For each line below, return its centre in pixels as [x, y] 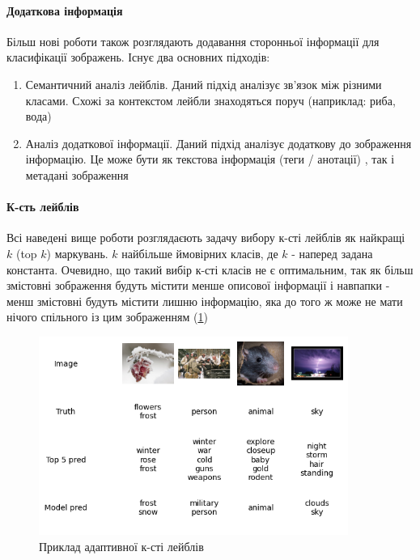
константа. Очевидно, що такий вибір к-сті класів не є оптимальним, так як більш [210, 269]
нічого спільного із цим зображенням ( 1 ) [107, 317]
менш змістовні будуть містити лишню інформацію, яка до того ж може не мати [205, 301]
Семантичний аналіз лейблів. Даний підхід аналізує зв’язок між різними [204, 84]
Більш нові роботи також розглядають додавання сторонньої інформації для [193, 41]
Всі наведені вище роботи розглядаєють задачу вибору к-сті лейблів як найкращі [206, 238]
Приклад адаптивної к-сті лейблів [121, 547]
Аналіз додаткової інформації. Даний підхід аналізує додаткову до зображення [218, 143]
